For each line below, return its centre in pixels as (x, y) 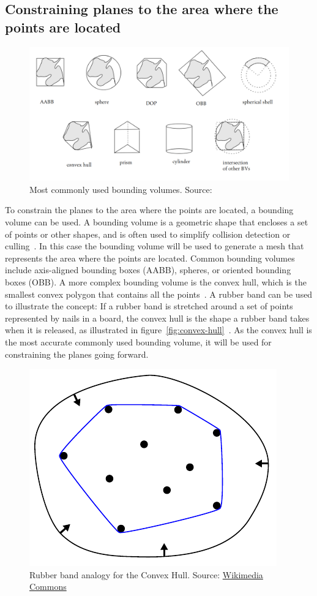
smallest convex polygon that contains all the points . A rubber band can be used (159, 294)
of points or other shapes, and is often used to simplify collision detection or (148, 234)
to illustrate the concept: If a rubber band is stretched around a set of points (149, 306)
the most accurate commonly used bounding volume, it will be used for (138, 341)
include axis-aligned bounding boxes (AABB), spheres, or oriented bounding (148, 270)
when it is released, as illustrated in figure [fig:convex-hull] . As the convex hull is (158, 330)
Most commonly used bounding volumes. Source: (121, 189)
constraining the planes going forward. (77, 354)
